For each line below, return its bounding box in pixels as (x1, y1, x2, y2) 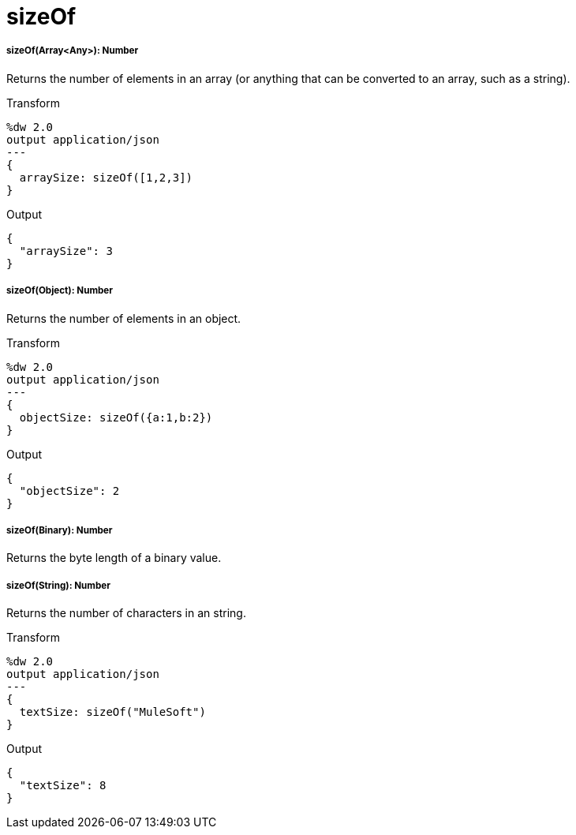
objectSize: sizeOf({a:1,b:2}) (19, 410, 213, 424)
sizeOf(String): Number (6, 579, 110, 591)
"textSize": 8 (19, 779, 107, 792)
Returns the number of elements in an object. (6, 311, 241, 325)
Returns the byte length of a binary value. (6, 551, 222, 565)
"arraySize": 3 (19, 244, 113, 257)
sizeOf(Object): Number (6, 285, 113, 297)
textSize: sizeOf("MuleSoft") (19, 706, 206, 719)
